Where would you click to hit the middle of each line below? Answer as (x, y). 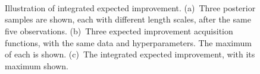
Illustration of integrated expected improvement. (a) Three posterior (130, 7)
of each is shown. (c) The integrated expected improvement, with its (130, 54)
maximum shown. (37, 65)
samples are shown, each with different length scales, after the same (128, 19)
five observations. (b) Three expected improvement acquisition (119, 30)
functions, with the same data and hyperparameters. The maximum (128, 42)
